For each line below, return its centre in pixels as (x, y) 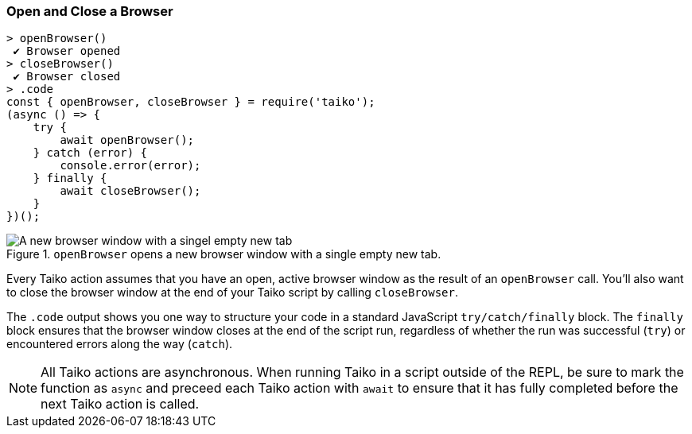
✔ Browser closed (67, 77)
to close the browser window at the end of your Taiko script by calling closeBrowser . (232, 293)
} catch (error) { (90, 153)
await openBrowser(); (127, 140)
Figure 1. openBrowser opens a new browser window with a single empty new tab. (224, 254)
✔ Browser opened (67, 51)
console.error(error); (130, 166)
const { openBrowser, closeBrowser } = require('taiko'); (191, 102)
